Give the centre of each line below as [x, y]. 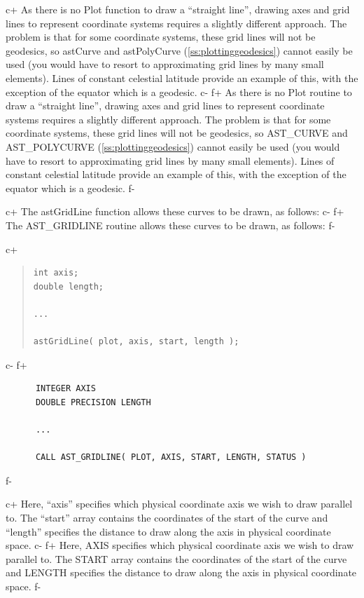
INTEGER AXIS [65, 389]
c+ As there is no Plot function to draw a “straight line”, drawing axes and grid [178, 9]
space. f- [23, 586]
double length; [69, 286]
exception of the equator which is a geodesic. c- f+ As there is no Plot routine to [179, 91]
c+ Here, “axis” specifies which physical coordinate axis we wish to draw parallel [179, 504]
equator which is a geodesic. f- [70, 188]
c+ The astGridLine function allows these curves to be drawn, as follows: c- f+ [175, 211]
